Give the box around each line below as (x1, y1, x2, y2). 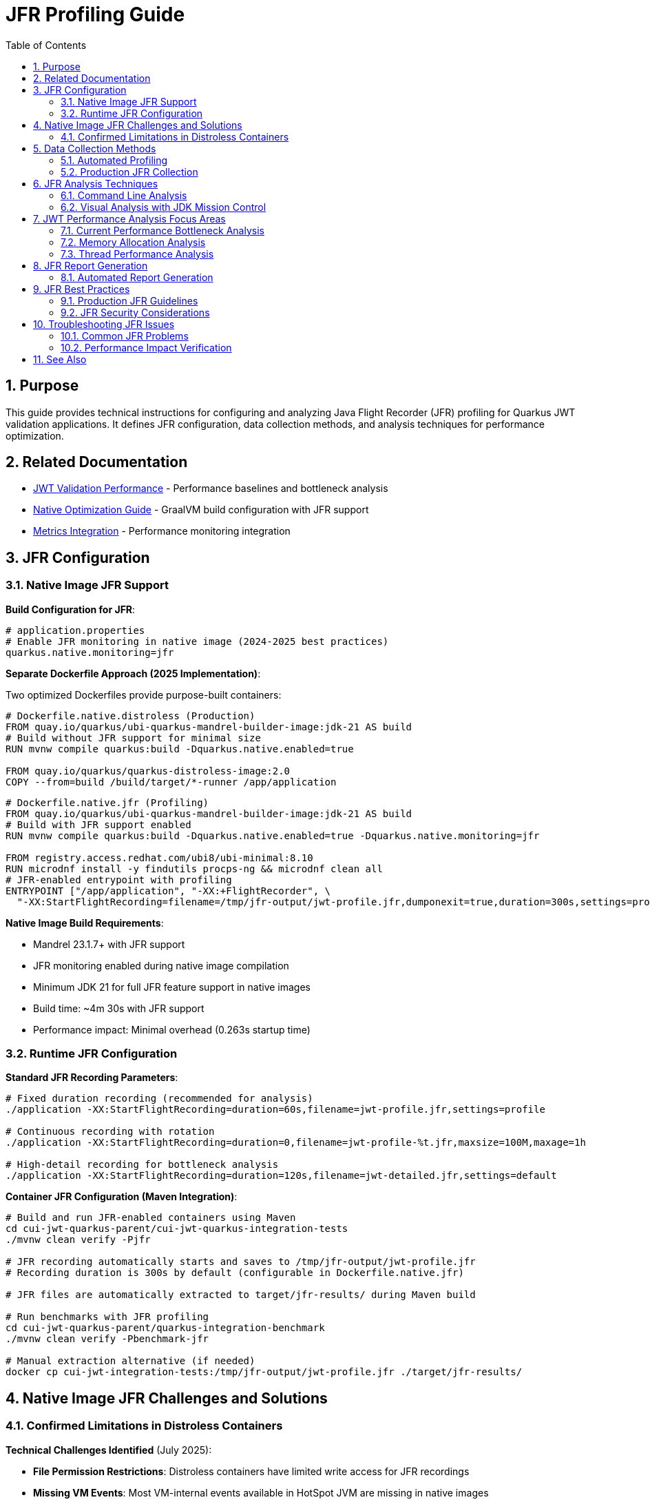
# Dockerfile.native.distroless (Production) (6, 710, 255, 721)
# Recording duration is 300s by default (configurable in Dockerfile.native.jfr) (6, 1267, 464, 1279)
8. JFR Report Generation (33, 259, 148, 271)
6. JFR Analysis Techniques (33, 177, 158, 189)
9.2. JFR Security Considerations (61, 306, 210, 318)
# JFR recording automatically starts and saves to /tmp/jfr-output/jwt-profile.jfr (6, 1256, 476, 1268)
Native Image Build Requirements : (6, 916, 164, 929)
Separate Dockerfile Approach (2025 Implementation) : (6, 667, 261, 679)
